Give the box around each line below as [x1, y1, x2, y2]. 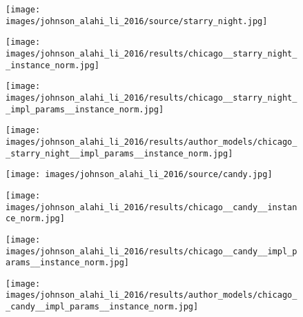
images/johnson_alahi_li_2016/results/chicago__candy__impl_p [6, 246, 297, 256]
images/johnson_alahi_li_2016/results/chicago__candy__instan [6, 202, 297, 212]
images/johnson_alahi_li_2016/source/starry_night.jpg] [6, 16, 268, 26]
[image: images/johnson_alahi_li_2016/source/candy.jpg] [6, 170, 273, 180]
